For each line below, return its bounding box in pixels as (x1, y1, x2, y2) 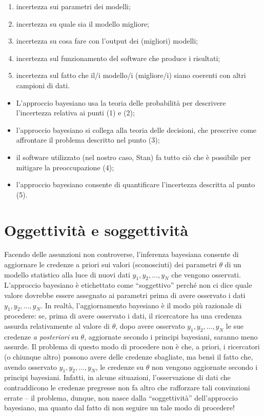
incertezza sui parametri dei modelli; (16, 1, 131, 11)
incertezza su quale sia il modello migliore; (16, 18, 150, 29)
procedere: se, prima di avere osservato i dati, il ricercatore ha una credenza (4, 310, 242, 321)
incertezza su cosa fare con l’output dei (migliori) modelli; (16, 35, 198, 46)
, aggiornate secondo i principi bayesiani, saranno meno (84, 331, 258, 342)
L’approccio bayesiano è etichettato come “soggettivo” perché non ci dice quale (4, 280, 252, 290)
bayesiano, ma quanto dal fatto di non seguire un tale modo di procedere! (4, 402, 235, 413)
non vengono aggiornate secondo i (151, 361, 258, 372)
